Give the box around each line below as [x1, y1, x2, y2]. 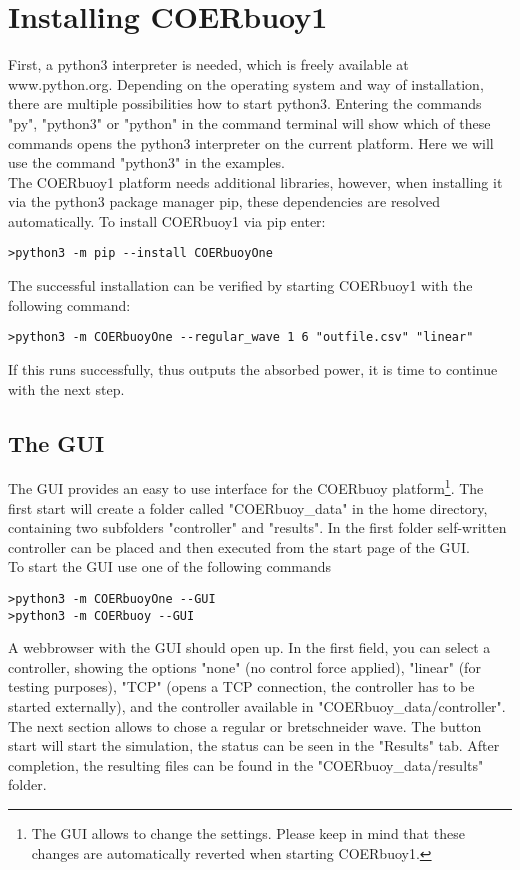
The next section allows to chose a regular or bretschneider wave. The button [8, 715, 482, 736]
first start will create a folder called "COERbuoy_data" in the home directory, [8, 497, 488, 518]
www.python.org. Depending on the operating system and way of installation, [8, 73, 484, 94]
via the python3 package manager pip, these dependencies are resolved [8, 191, 440, 212]
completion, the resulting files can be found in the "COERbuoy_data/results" [8, 754, 484, 775]
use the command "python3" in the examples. [8, 152, 286, 173]
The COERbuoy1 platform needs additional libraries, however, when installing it [8, 171, 503, 192]
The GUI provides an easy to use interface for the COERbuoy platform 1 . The [8, 475, 484, 499]
